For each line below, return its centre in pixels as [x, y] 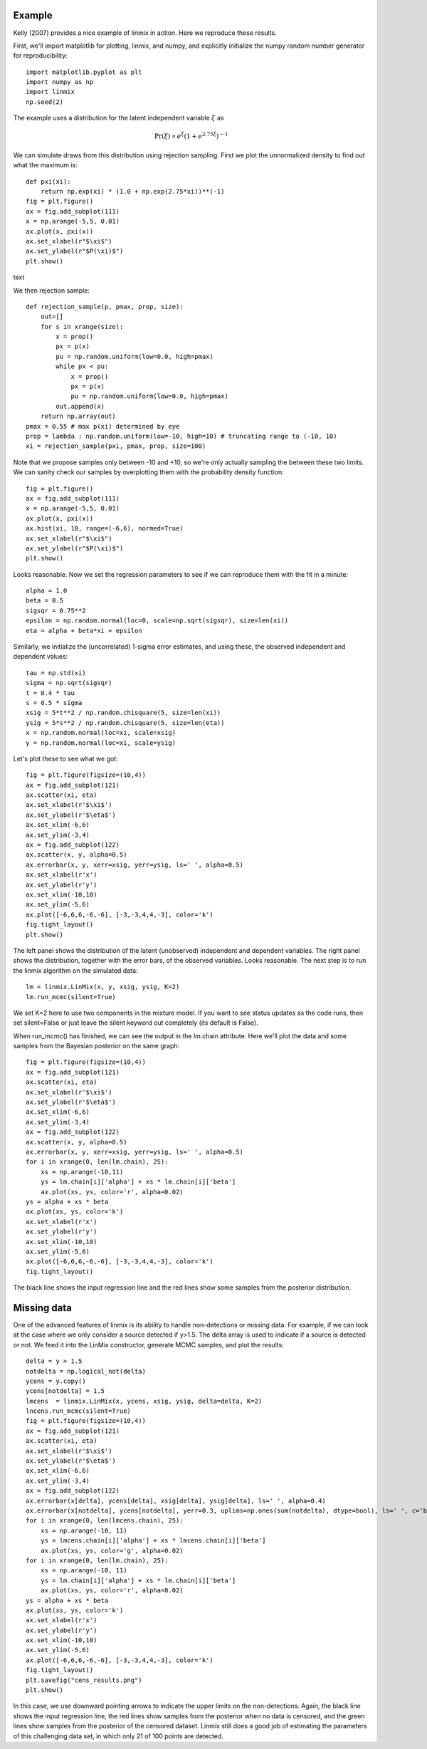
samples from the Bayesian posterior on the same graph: [96, 1046]
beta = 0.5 [45, 601]
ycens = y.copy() [56, 1381]
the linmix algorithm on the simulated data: [75, 970]
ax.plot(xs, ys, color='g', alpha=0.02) [112, 1550]
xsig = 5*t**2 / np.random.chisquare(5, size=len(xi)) [123, 713]
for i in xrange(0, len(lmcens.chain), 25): [105, 1521]
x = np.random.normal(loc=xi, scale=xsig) [101, 733]
